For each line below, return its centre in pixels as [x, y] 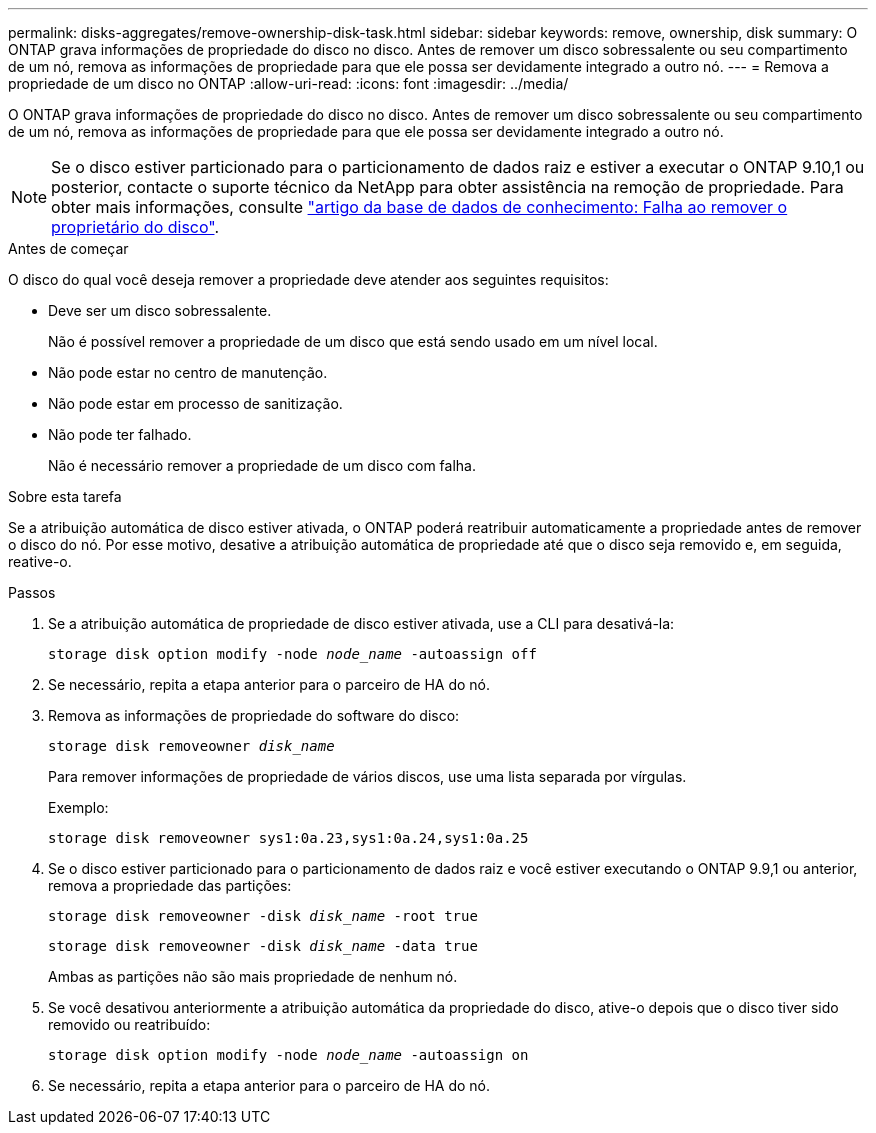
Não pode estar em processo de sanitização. [195, 403]
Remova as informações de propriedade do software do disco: [254, 715]
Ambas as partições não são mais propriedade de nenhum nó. [253, 976]
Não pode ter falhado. [120, 434]
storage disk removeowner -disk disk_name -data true [263, 946]
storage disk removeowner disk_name [191, 746]
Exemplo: [78, 807]
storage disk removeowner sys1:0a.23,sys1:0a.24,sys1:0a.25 [288, 838]
